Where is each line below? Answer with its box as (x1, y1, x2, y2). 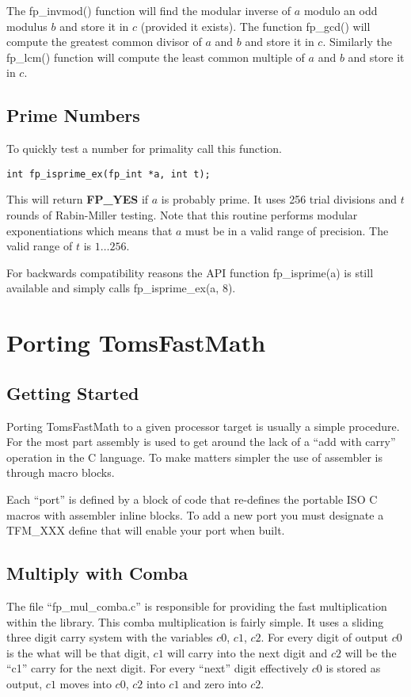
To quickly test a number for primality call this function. (6, 140, 282, 157)
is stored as (325, 660, 381, 676)
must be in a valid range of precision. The (185, 222, 389, 238)
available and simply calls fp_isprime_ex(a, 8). (6, 280, 236, 296)
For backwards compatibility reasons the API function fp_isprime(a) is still (6, 264, 374, 280)
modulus (6, 17, 48, 34)
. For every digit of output (261, 629, 389, 646)
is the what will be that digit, (6, 644, 150, 661)
